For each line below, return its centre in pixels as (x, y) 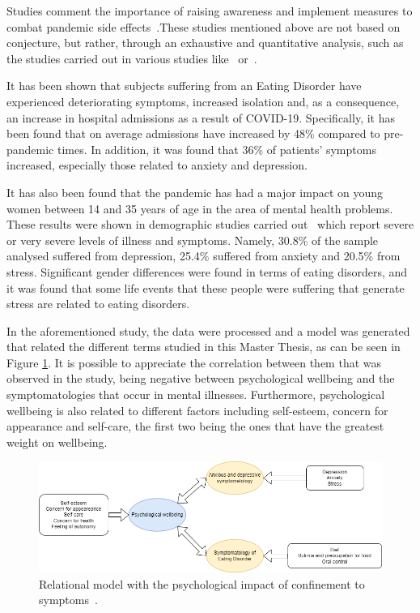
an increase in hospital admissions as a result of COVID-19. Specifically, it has (201, 117)
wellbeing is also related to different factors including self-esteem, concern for (197, 410)
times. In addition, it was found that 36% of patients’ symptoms (216, 149)
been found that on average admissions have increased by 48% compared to (193, 133)
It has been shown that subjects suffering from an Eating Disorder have (184, 86)
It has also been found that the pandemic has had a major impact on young (195, 192)
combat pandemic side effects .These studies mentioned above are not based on (204, 26)
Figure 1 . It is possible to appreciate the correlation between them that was (194, 362)
